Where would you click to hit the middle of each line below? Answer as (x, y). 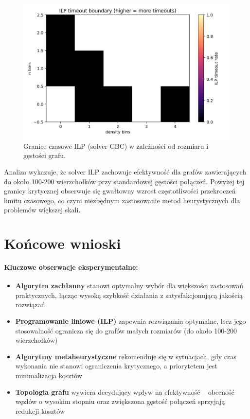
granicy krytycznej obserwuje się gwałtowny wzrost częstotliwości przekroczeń (120, 191)
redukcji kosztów (40, 410)
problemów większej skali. (42, 210)
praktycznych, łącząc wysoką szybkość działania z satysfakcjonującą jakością (129, 295)
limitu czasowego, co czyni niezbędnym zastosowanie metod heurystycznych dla (122, 200)
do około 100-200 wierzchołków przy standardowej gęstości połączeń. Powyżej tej (124, 181)
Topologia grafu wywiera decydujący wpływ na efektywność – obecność (125, 392)
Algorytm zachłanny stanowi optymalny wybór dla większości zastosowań (129, 286)
